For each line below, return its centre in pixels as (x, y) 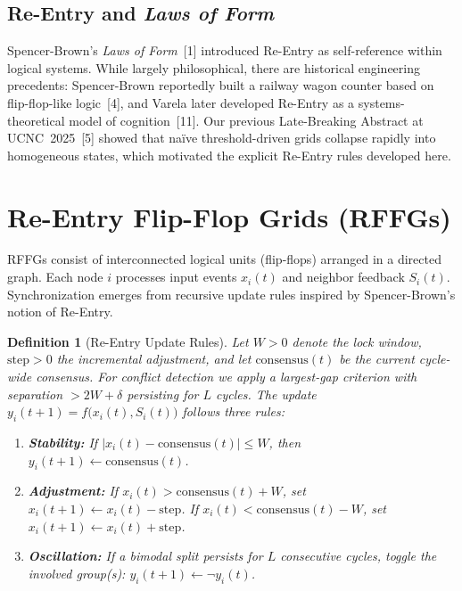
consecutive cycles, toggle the (359, 556)
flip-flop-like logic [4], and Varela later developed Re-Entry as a (181, 102)
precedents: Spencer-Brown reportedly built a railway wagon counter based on (221, 85)
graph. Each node (55, 277)
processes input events (176, 277)
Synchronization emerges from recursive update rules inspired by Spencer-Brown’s (231, 294)
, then (285, 443)
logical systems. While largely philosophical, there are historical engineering (214, 67)
